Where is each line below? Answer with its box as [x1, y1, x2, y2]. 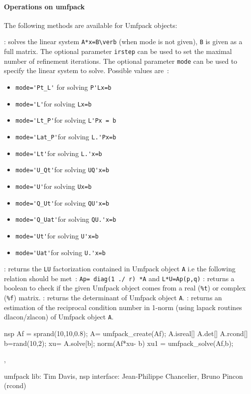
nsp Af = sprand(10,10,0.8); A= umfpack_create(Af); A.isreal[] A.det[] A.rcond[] [4, 328, 248, 339]
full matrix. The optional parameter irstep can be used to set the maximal [4, 46, 232, 56]
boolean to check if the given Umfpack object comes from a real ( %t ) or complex [4, 283, 246, 293]
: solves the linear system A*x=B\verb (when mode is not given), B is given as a [4, 36, 243, 47]
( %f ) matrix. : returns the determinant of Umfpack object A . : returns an [4, 292, 222, 303]
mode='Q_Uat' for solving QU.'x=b [15, 214, 116, 224]
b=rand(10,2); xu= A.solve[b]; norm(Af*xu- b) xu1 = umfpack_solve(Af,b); [4, 338, 233, 348]
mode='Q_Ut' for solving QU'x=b [15, 197, 110, 208]
